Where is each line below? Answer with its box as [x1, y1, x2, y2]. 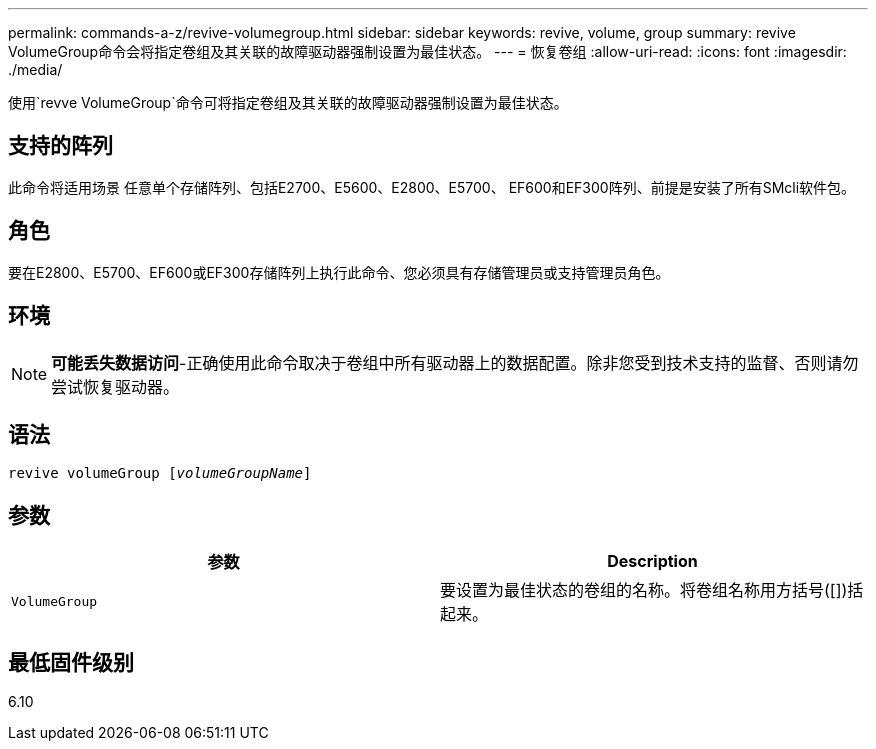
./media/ [8, 61, 63, 78]
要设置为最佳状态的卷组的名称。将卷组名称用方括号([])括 [440, 580, 864, 601]
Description [607, 551, 698, 572]
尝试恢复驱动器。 [51, 376, 180, 397]
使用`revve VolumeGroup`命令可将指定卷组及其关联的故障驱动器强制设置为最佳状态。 [8, 94, 568, 111]
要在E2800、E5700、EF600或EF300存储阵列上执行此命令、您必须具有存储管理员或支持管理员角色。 [8, 263, 670, 281]
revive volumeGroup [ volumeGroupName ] [8, 465, 312, 482]
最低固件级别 [8, 649, 134, 675]
